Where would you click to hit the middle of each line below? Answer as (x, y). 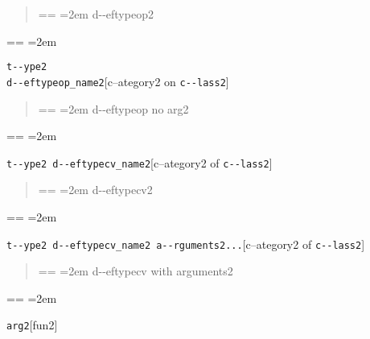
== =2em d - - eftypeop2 (96, 14)
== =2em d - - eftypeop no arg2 (113, 108)
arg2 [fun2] (32, 325)
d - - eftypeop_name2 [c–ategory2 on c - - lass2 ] (118, 81)
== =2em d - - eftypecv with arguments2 (136, 271)
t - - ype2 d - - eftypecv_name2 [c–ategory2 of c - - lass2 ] (140, 162)
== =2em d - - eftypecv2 (95, 190)
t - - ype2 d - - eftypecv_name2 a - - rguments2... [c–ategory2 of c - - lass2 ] (186, 244)
